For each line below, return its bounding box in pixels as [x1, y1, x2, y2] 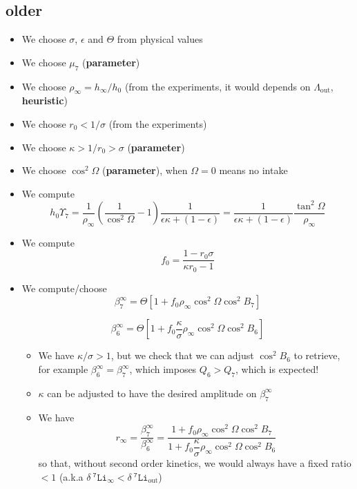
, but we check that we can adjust [110, 348, 254, 363]
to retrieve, [293, 348, 340, 363]
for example [38, 362, 88, 376]
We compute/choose [21, 280, 107, 295]
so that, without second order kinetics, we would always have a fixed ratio [38, 456, 351, 470]
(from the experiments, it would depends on [124, 79, 311, 93]
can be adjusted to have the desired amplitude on [47, 385, 257, 400]
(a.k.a [59, 469, 84, 483]
